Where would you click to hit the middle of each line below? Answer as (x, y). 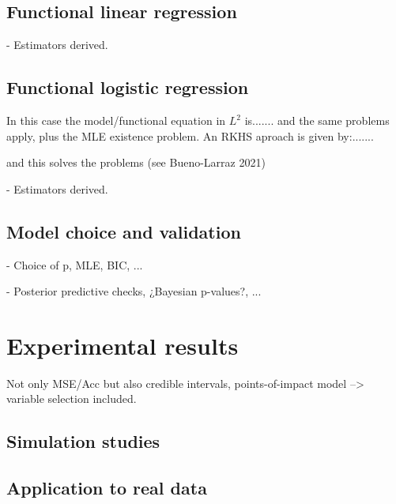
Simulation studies (83, 441)
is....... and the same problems (317, 120)
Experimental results (123, 345)
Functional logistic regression (128, 87)
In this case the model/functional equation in (116, 120)
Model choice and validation (124, 231)
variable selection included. (72, 399)
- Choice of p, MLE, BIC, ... (75, 264)
